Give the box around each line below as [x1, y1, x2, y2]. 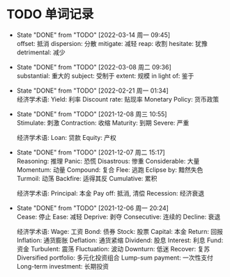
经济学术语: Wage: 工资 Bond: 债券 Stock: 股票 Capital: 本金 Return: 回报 [16, 227, 224, 235]
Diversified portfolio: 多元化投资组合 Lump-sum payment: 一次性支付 [16, 253, 214, 262]
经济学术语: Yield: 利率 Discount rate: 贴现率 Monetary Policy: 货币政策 [16, 95, 220, 103]
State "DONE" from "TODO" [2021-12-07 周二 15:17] [16, 148, 165, 157]
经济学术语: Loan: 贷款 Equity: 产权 [16, 133, 116, 141]
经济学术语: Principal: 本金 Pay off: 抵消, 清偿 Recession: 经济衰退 [16, 189, 205, 197]
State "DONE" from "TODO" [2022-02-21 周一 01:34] [16, 86, 169, 95]
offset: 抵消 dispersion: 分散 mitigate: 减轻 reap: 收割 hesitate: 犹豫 [16, 39, 208, 47]
